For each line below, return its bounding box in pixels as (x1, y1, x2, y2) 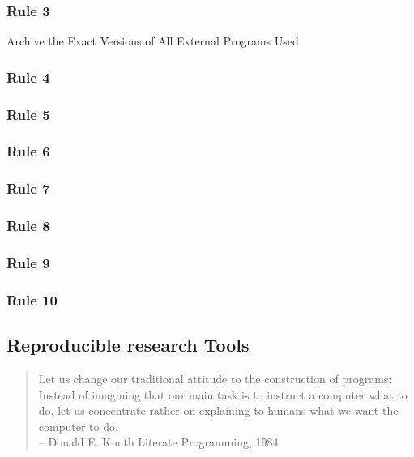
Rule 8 (6, 216, 50, 236)
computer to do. (38, 417, 118, 434)
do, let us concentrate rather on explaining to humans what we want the (38, 402, 399, 419)
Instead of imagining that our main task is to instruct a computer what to (38, 386, 408, 403)
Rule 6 (6, 141, 50, 161)
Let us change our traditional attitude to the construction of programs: (38, 369, 392, 387)
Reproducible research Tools (6, 332, 250, 357)
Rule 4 (6, 66, 50, 87)
